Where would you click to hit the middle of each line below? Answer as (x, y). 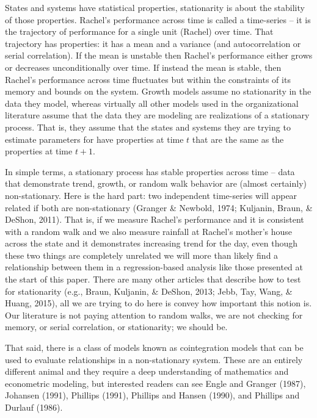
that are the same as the (238, 139)
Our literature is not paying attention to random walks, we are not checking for (154, 315)
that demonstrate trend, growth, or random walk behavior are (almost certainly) (156, 183)
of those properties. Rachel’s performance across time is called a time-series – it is (158, 19)
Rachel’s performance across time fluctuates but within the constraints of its (148, 79)
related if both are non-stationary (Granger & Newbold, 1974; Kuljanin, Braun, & (159, 207)
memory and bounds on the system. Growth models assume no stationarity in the (158, 91)
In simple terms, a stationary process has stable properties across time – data (150, 171)
